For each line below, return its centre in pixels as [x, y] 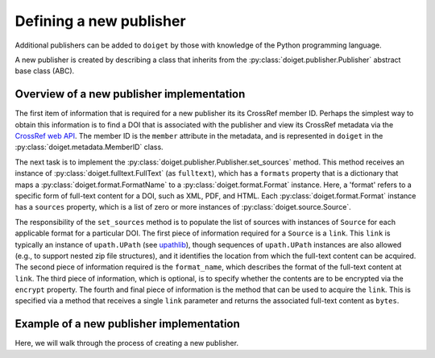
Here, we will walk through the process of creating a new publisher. [127, 343]
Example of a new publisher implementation [128, 324]
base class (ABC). [45, 71]
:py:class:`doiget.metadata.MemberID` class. [89, 147]
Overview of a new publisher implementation [130, 94]
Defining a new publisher [100, 21]
